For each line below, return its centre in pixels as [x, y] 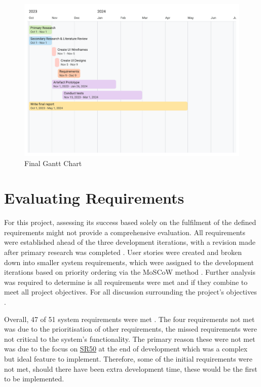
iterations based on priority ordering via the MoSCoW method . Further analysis [130, 272]
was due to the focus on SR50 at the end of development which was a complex [126, 349]
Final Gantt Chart [53, 163]
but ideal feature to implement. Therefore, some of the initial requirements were [128, 358]
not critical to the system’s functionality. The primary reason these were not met [130, 338]
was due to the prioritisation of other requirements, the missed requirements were [130, 329]
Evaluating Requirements [94, 198]
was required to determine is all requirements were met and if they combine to [126, 282]
